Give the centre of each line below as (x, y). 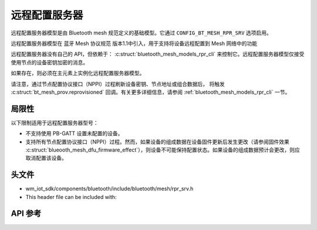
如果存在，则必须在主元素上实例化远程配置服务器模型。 (78, 73)
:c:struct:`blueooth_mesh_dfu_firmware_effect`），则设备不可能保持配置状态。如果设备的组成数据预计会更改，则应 (163, 150)
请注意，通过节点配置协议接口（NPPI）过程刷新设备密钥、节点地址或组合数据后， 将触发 (118, 84)
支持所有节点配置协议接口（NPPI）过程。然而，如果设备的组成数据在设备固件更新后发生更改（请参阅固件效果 (158, 142)
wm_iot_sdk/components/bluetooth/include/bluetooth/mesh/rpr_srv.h (109, 189)
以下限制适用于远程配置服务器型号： (55, 122)
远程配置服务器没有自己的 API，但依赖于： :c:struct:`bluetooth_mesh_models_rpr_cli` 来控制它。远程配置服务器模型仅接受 (158, 54)
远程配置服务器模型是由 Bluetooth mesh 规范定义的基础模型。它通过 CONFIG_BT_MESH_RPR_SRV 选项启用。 (141, 33)
